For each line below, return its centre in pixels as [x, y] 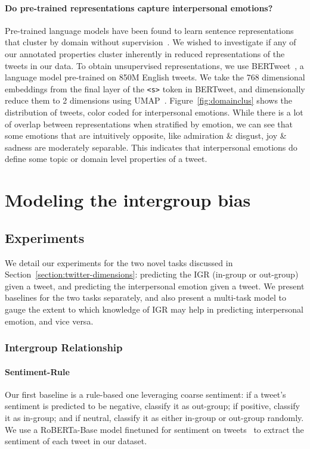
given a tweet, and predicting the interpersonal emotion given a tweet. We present [155, 286]
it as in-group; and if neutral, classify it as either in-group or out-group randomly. [154, 417]
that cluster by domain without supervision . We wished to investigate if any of [151, 42]
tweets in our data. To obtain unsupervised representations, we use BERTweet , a [154, 65]
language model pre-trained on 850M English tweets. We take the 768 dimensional [155, 77]
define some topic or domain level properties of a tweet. [106, 159]
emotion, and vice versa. [49, 321]
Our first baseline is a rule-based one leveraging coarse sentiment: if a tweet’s [145, 394]
